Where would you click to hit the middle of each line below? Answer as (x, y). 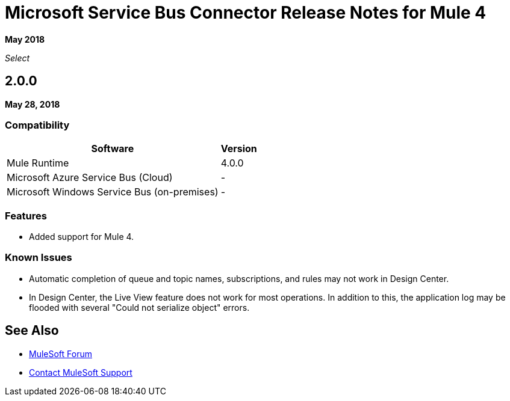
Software (113, 149)
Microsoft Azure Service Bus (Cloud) (90, 178)
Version (239, 149)
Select (17, 58)
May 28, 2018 (33, 104)
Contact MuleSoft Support (81, 372)
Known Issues (39, 258)
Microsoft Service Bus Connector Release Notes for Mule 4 (246, 13)
